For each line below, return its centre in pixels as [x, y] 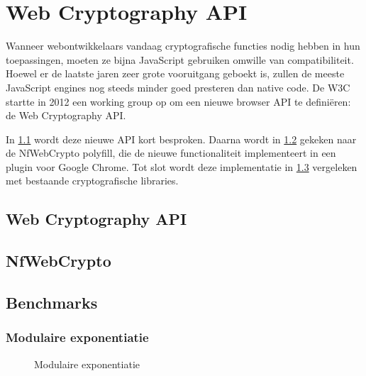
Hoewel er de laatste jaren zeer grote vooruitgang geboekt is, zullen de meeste [175, 73]
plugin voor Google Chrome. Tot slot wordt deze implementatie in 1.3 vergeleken [182, 166]
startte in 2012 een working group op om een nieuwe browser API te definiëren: [178, 101]
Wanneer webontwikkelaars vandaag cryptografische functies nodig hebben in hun [183, 46]
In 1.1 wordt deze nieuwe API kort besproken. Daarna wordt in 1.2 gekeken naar [181, 139]
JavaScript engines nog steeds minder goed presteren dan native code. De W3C [178, 87]
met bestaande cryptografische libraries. [92, 181]
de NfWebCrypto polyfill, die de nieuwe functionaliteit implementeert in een [171, 153]
